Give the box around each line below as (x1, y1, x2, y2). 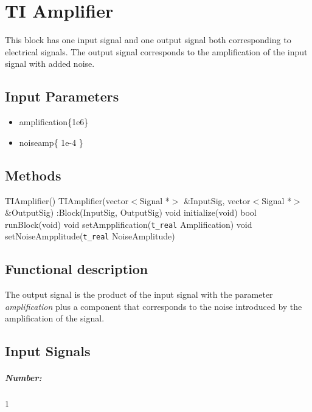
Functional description (5, 259, 148, 278)
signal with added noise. (5, 57, 95, 70)
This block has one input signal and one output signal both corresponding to (5, 33, 291, 46)
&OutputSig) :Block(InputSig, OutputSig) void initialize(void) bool (5, 206, 257, 219)
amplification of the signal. (5, 312, 105, 324)
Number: (5, 371, 42, 384)
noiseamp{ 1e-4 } (19, 136, 83, 148)
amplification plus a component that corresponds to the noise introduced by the (5, 300, 302, 312)
